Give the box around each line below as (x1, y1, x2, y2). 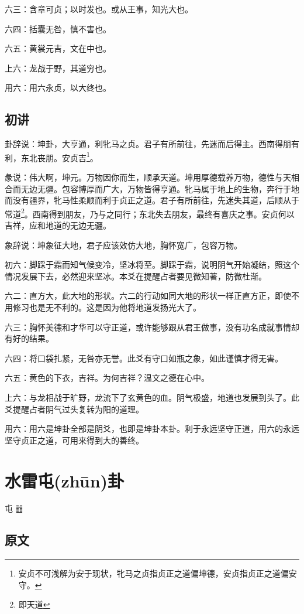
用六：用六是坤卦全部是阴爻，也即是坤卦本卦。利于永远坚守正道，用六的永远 (5, 422, 299, 435)
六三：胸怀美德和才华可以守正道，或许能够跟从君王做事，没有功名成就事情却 (5, 320, 299, 333)
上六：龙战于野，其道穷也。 (5, 62, 111, 74)
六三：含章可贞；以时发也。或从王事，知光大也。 (5, 3, 193, 15)
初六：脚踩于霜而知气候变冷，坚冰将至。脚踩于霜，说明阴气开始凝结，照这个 (5, 258, 299, 271)
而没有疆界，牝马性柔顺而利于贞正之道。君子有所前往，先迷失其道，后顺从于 (5, 194, 299, 206)
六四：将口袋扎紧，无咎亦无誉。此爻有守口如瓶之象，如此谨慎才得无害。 (5, 352, 283, 364)
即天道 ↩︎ (18, 598, 50, 610)
